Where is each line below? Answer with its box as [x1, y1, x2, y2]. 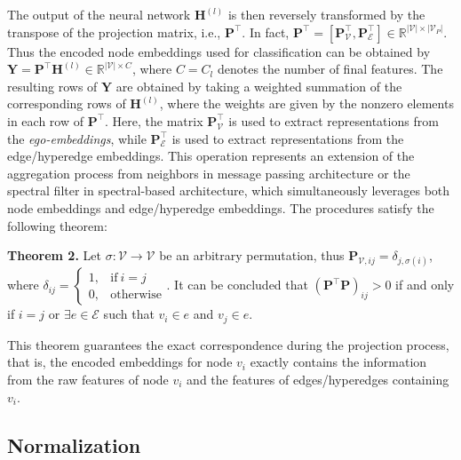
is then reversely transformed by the [227, 5, 425, 23]
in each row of [7, 111, 83, 130]
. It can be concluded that [166, 275, 308, 294]
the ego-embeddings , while [7, 129, 147, 147]
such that [103, 305, 155, 323]
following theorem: [7, 216, 107, 234]
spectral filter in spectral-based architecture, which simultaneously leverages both [7, 181, 450, 200]
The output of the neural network [7, 5, 191, 23]
